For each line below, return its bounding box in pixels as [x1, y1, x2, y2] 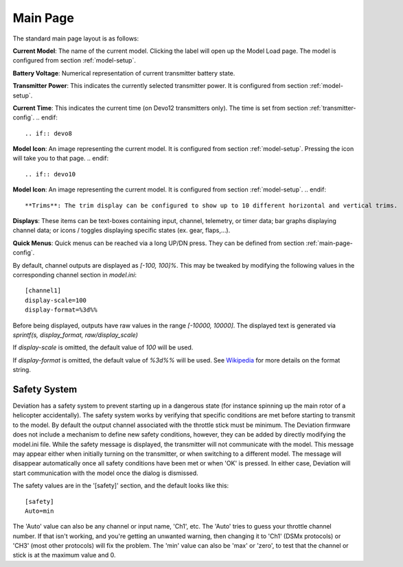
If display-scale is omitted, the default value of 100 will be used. [12, 343, 194, 351]
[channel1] [25, 287, 62, 294]
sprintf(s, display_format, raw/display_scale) [12, 330, 139, 339]
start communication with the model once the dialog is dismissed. [12, 469, 198, 477]
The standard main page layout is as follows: [12, 34, 139, 43]
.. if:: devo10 [25, 170, 76, 178]
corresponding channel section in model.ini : [12, 270, 137, 279]
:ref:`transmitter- [309, 104, 356, 112]
